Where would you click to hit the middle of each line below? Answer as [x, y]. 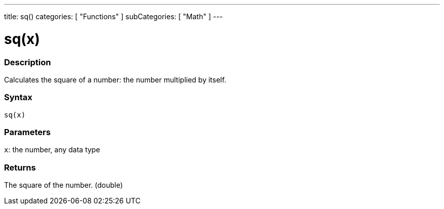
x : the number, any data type [52, 150]
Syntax [18, 97]
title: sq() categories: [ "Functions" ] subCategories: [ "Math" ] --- [114, 16]
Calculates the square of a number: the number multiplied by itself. [115, 79]
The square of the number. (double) [64, 185]
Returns [20, 167]
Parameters [27, 132]
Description [28, 62]
